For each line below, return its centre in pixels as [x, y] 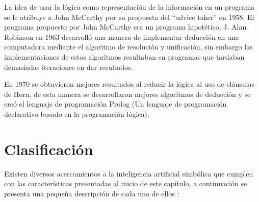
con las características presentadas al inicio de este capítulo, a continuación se [126, 183]
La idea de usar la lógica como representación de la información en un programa [129, 7]
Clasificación [49, 149]
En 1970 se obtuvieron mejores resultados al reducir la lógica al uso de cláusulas [129, 84]
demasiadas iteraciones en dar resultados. [69, 67]
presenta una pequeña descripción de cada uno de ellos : [92, 193]
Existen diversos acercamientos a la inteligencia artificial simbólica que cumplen [129, 173]
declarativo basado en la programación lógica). [77, 113]
